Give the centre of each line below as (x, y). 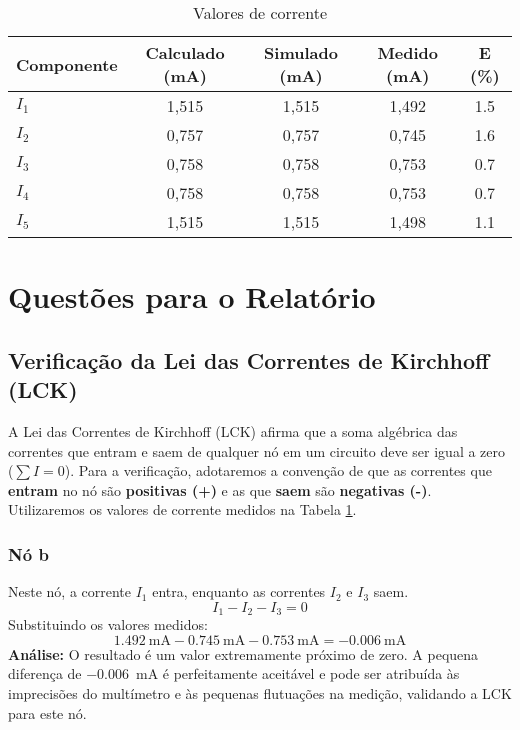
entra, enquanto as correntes (239, 591)
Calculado (185, 52)
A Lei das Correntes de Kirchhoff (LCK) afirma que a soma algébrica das (233, 430)
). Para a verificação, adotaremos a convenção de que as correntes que (278, 470)
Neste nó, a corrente (70, 591)
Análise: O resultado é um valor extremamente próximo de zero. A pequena (243, 653)
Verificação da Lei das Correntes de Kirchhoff (249, 359)
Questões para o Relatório (192, 296)
